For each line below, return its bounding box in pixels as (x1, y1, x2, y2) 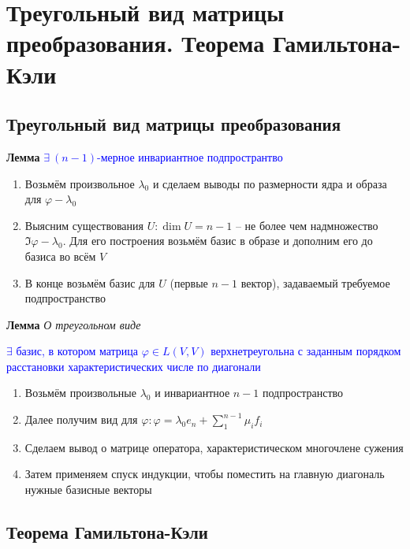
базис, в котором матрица (16, 343, 139, 359)
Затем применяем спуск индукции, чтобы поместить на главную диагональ (24, 466, 385, 482)
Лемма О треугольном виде (6, 316, 141, 332)
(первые (170, 274, 208, 291)
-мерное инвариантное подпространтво (97, 148, 283, 165)
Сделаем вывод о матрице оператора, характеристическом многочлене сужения (24, 439, 404, 455)
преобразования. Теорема (6, 27, 265, 59)
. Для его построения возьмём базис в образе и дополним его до (62, 232, 373, 249)
